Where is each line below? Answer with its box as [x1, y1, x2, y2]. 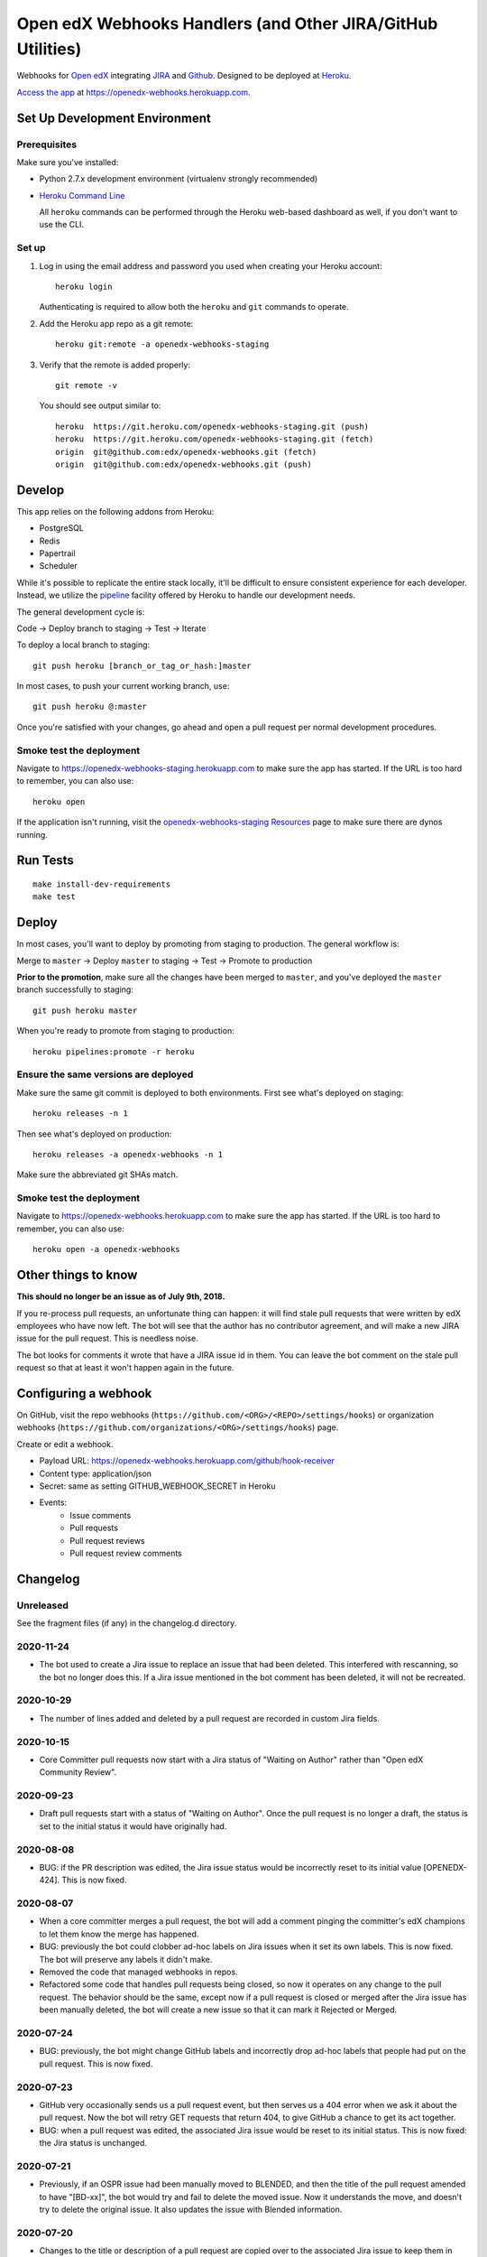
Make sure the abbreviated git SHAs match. [16, 1169, 179, 1180]
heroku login [55, 281, 113, 292]
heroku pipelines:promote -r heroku [32, 1046, 195, 1056]
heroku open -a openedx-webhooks [32, 1244, 180, 1255]
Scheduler [39, 561, 78, 571]
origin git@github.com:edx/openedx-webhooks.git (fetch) [55, 447, 317, 457]
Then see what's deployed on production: [16, 1128, 172, 1139]
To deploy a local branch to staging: [16, 639, 151, 650]
